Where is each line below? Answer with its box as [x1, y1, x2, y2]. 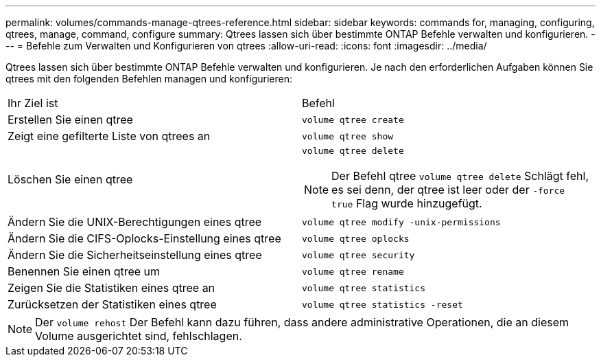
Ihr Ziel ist [8, 96, 58, 110]
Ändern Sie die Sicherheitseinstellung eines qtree [8, 248, 262, 262]
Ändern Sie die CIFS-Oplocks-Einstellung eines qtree [8, 231, 281, 245]
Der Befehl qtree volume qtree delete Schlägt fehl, [331, 169, 589, 183]
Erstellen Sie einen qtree [8, 113, 133, 126]
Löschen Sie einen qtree [8, 172, 133, 186]
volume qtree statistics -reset [302, 299, 463, 310]
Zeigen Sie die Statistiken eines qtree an [8, 281, 215, 295]
